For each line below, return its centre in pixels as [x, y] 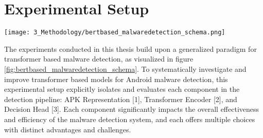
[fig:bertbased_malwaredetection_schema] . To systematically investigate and [125, 68]
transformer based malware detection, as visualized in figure [99, 59]
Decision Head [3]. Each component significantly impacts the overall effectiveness [132, 109]
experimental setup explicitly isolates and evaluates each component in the [122, 89]
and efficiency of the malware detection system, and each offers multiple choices [130, 119]
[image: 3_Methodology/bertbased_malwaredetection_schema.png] [115, 33]
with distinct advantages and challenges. [68, 129]
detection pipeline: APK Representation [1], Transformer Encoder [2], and [121, 99]
